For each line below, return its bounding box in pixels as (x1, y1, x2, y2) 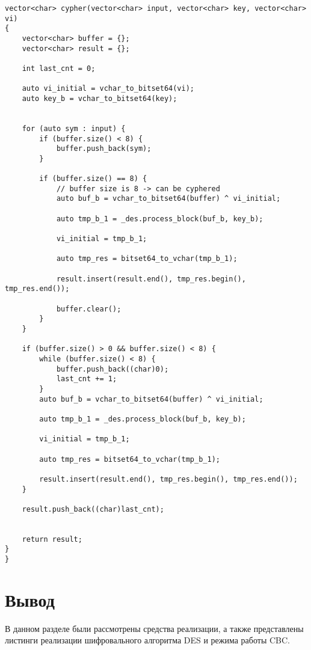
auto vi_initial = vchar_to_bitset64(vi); (22, 84, 194, 93)
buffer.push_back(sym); (56, 144, 152, 153)
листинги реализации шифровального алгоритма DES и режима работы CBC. (5, 634, 290, 646)
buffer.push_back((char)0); (56, 364, 169, 373)
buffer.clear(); (56, 304, 122, 313)
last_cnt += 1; (56, 375, 117, 384)
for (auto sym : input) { (22, 124, 126, 133)
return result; (22, 535, 82, 544)
